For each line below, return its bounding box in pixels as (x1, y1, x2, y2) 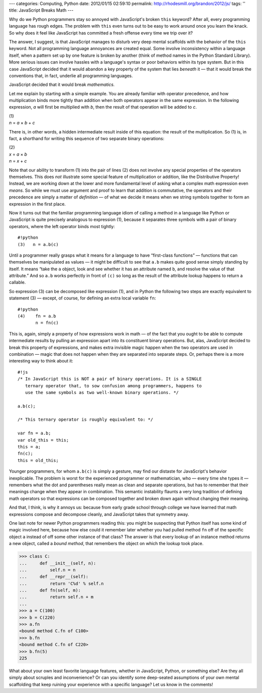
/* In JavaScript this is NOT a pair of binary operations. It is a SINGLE (17, 376, 202, 382)
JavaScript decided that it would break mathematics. (9, 82, 115, 87)
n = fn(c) (35, 320, 59, 326)
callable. (9, 280, 26, 285)
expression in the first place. (9, 201, 66, 207)
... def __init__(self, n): (19, 561, 97, 566)
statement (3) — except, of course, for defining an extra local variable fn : (9, 295, 156, 301)
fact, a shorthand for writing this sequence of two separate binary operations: (9, 136, 164, 142)
